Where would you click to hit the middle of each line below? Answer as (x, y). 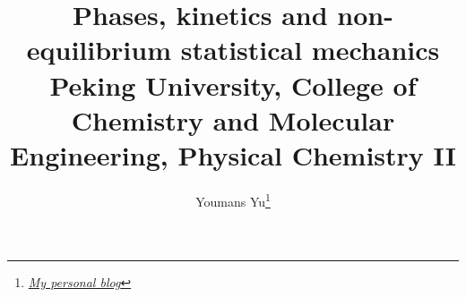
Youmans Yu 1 (233, 199)
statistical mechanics (310, 50)
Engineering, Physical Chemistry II (233, 154)
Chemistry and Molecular (233, 119)
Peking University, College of (233, 85)
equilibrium (99, 50)
